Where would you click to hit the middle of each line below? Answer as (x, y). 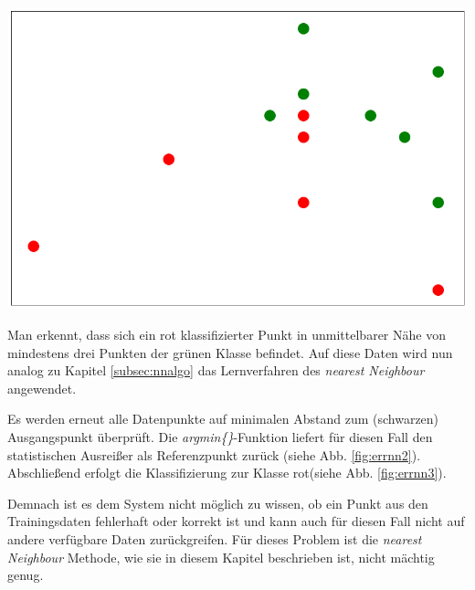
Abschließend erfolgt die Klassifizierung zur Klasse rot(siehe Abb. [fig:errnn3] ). (227, 473)
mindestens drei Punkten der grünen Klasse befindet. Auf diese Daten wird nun (230, 352)
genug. (26, 575)
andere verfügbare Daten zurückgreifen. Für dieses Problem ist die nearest (215, 539)
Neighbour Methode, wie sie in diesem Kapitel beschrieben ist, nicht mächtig (221, 557)
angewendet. (42, 388)
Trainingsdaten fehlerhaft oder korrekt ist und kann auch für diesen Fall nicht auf (236, 521)
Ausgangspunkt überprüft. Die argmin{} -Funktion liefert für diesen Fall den (220, 437)
